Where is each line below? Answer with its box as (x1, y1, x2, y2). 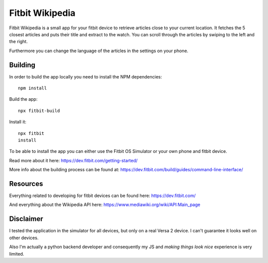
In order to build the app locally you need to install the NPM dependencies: (9, 73, 162, 79)
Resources (9, 179, 43, 188)
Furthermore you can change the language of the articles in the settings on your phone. (9, 48, 189, 54)
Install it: (9, 119, 27, 125)
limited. (9, 251, 24, 257)
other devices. (9, 235, 39, 241)
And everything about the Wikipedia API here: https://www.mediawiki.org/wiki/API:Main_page (9, 201, 201, 208)
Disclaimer (9, 215, 43, 223)
